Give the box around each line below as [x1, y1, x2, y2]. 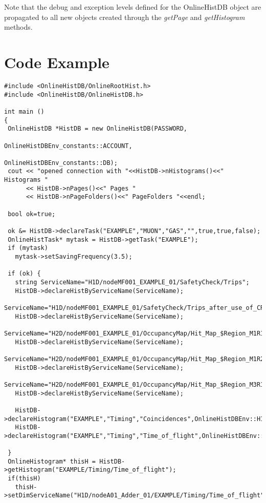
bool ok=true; [8, 210, 56, 218]
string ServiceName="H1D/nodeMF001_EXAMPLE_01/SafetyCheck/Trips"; [15, 279, 250, 286]
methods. [4, 22, 33, 32]
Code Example [4, 51, 109, 72]
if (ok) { [8, 270, 41, 278]
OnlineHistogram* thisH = [8, 457, 96, 465]
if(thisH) [8, 475, 41, 483]
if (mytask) [8, 244, 48, 252]
